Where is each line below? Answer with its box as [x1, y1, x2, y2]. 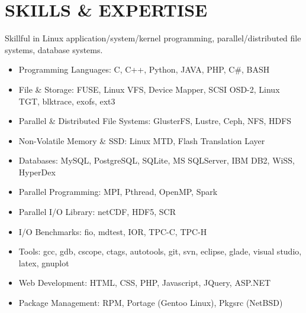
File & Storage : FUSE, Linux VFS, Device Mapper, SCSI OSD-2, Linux [18, 83, 280, 95]
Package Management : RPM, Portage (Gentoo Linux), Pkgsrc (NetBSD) [18, 296, 283, 309]
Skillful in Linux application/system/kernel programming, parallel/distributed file [5, 32, 301, 44]
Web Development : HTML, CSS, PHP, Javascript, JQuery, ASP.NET [18, 276, 271, 289]
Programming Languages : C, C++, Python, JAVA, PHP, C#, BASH [18, 63, 270, 76]
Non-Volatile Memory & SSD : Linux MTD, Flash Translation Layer [18, 134, 265, 146]
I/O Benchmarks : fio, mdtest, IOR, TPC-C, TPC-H [18, 225, 207, 237]
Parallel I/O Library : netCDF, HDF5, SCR [18, 206, 176, 218]
